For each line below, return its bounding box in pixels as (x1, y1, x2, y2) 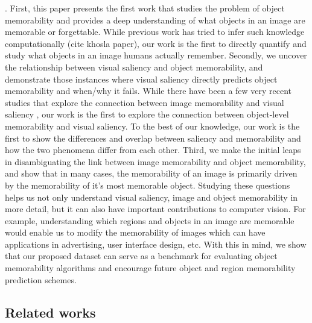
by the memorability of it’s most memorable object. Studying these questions (5, 178, 290, 191)
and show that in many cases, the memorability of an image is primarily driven (5, 167, 298, 180)
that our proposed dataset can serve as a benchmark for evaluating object (5, 249, 278, 262)
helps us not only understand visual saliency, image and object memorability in (5, 190, 298, 203)
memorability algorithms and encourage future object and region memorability (5, 262, 296, 274)
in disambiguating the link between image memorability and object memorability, (5, 155, 306, 168)
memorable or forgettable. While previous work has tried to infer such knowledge (5, 25, 305, 38)
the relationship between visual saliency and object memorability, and (5, 60, 263, 73)
